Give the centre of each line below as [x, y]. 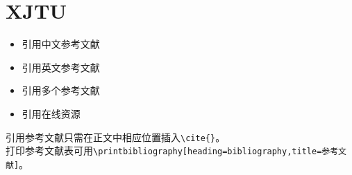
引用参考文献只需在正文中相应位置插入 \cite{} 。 [116, 137]
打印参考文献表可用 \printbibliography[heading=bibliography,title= [164, 150]
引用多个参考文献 [61, 90]
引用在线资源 [51, 113]
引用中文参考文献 [61, 44]
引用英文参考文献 [61, 67]
